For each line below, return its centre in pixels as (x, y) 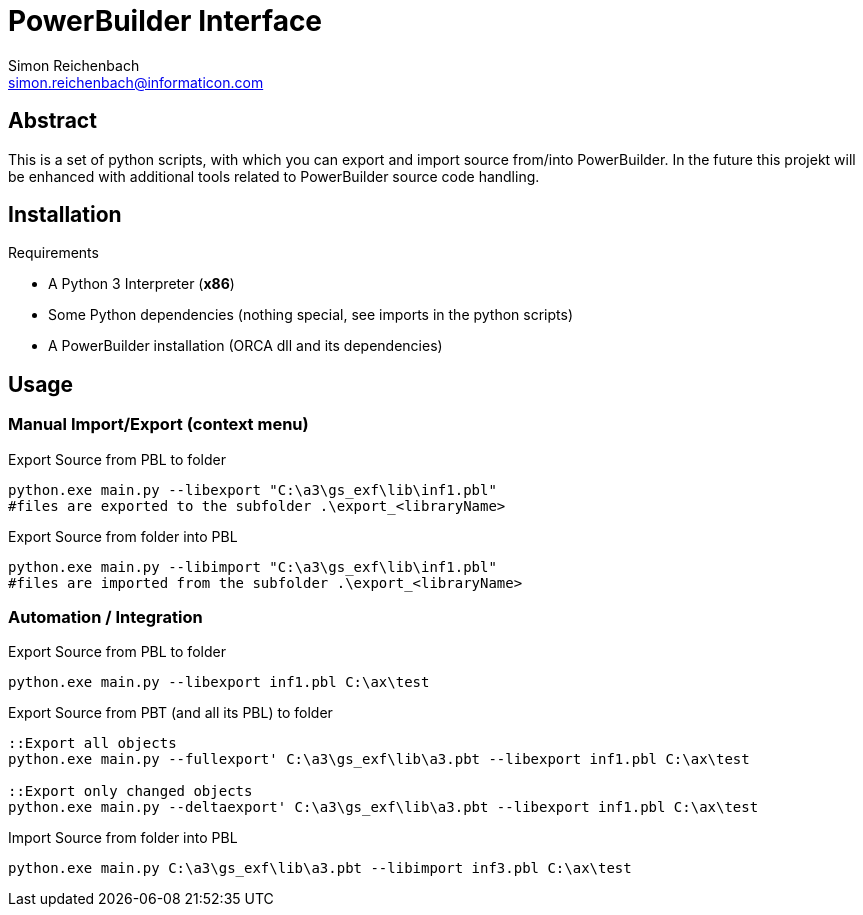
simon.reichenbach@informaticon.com (136, 82)
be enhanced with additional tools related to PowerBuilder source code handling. (274, 176)
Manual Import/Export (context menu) (158, 424)
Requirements (53, 253)
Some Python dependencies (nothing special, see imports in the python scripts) (311, 315)
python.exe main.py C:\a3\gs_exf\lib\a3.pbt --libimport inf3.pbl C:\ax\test (320, 868)
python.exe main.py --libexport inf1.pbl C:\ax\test (219, 682)
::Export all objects (92, 743)
